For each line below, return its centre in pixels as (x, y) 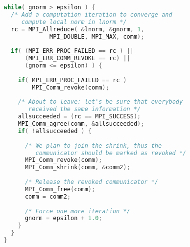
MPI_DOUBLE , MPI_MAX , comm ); (97, 36)
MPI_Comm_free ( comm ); (60, 189)
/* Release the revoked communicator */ (91, 182)
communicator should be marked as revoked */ (111, 153)
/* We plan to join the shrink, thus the (93, 146)
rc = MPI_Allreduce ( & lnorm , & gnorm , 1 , (78, 29)
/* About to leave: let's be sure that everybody (100, 102)
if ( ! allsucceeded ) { (55, 131)
